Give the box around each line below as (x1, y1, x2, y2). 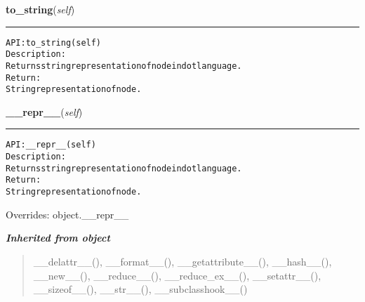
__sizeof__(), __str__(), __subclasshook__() (33, 282, 248, 296)
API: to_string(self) (6, 37, 102, 48)
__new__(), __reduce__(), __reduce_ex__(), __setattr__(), (33, 268, 321, 282)
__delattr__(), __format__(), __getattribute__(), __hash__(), (33, 254, 332, 268)
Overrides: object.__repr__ (6, 206, 129, 221)
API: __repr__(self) (6, 140, 96, 150)
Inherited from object (6, 230, 110, 245)
